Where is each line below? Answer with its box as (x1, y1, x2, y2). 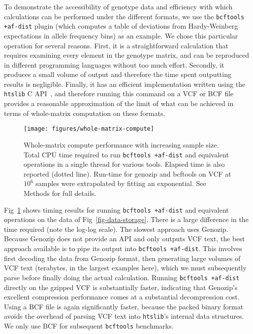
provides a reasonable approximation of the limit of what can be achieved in (4, 98, 234, 109)
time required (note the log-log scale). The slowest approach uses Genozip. (4, 223, 228, 234)
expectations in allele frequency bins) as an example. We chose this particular (4, 30, 238, 40)
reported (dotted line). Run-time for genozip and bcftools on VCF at (24, 168, 231, 179)
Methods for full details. (24, 188, 96, 198)
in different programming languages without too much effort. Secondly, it (4, 59, 224, 70)
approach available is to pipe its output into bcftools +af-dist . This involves (4, 243, 242, 254)
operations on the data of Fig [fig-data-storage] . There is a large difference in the (4, 214, 249, 224)
